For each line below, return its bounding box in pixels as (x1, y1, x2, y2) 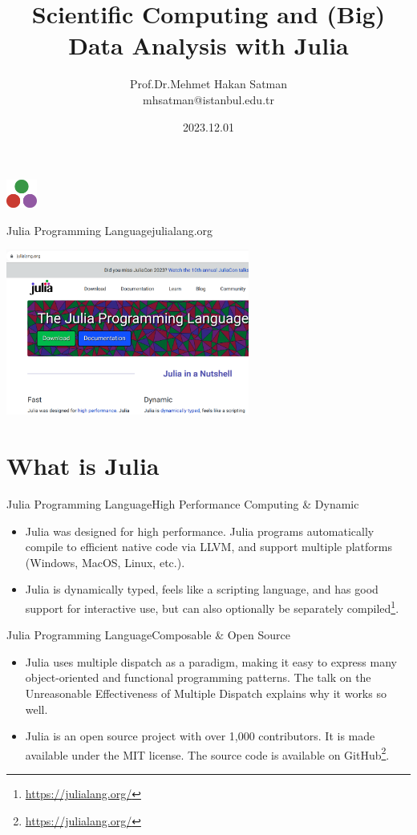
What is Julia (6, 449, 160, 482)
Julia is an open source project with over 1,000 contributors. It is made (25, 728, 375, 744)
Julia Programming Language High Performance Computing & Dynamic (6, 495, 359, 512)
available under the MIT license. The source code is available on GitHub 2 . (25, 744, 390, 763)
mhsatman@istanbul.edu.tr (143, 91, 274, 107)
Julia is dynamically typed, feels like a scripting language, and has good (25, 581, 379, 598)
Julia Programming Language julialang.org (6, 221, 213, 238)
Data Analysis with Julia (68, 29, 349, 62)
